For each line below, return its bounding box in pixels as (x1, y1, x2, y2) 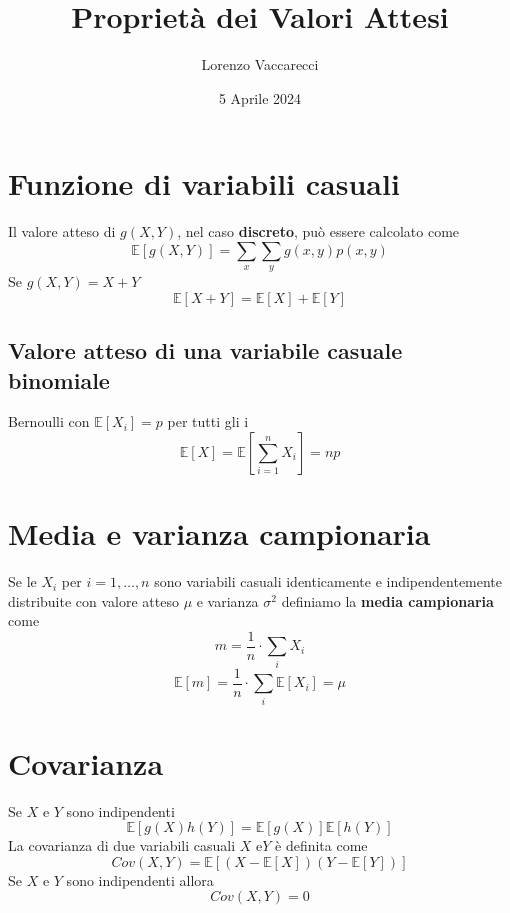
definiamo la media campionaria (281, 590, 494, 611)
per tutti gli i (167, 411, 249, 432)
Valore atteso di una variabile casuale (8, 335, 403, 366)
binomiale (8, 364, 110, 395)
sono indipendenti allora (66, 869, 214, 890)
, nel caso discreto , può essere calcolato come (177, 221, 460, 242)
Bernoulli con (8, 411, 90, 432)
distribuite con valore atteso (8, 590, 179, 611)
